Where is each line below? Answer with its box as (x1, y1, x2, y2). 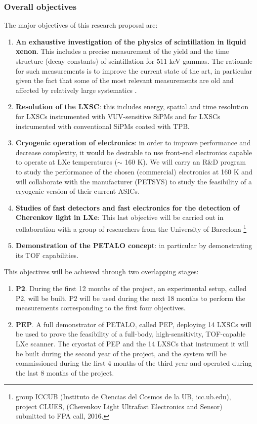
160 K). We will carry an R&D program (125, 157, 246, 167)
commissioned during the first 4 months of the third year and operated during (15, 358, 252, 368)
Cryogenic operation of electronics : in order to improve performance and (15, 137, 251, 148)
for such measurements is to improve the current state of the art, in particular (15, 65, 253, 76)
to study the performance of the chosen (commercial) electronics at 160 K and (15, 166, 253, 176)
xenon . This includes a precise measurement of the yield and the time (15, 46, 229, 56)
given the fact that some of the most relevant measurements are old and (15, 75, 234, 85)
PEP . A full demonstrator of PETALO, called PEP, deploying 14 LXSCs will (15, 319, 252, 329)
